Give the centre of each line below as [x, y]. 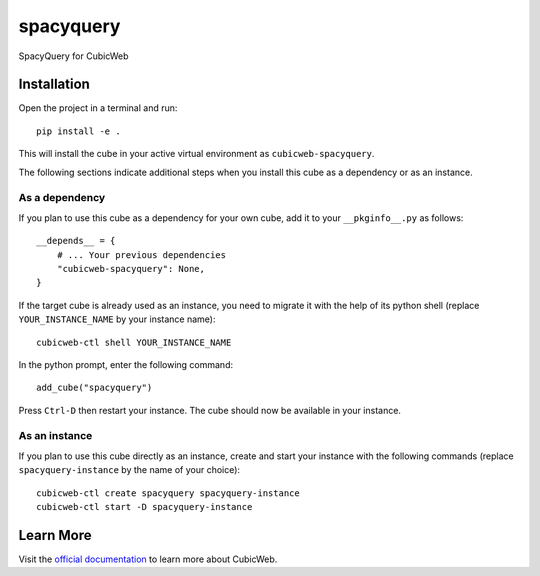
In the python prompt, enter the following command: [126, 364]
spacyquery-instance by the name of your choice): [129, 470]
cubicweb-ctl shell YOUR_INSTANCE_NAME [134, 342]
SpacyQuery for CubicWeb [73, 56]
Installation [54, 84]
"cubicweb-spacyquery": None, [130, 268]
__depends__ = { [76, 241]
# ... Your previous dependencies [141, 254]
